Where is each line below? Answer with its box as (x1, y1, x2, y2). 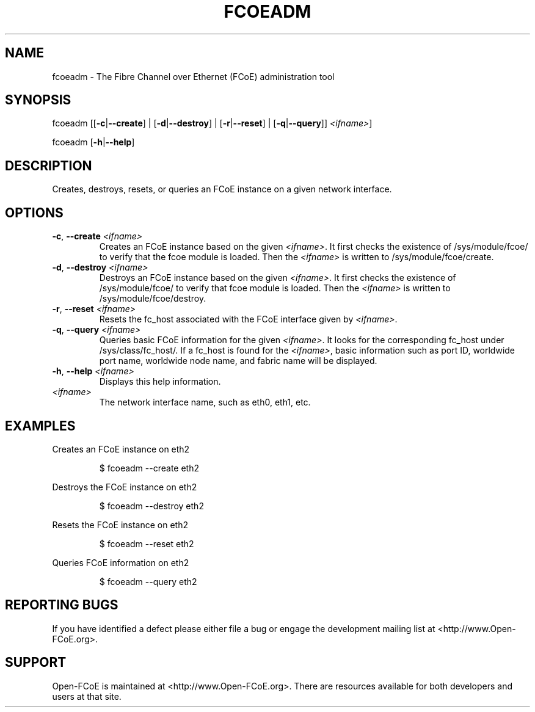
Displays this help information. (99, 376, 221, 387)
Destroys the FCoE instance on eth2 (52, 481, 197, 492)
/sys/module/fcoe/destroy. (99, 293, 206, 304)
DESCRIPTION (5, 158, 92, 173)
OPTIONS (5, 205, 64, 220)
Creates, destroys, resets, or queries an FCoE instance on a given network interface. (52, 184, 392, 195)
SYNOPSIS (5, 92, 71, 108)
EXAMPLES (5, 418, 76, 434)
